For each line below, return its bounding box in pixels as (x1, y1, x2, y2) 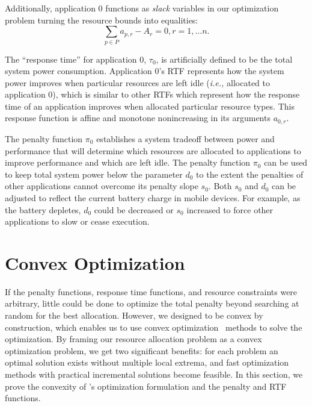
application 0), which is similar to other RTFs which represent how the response (5, 88, 300, 101)
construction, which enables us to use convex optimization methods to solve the (5, 320, 302, 333)
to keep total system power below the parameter (5, 167, 183, 180)
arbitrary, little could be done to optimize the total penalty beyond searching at (5, 297, 299, 310)
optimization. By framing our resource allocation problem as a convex (5, 333, 262, 345)
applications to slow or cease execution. (5, 215, 150, 228)
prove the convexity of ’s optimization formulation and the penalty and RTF (5, 379, 287, 392)
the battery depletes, (5, 203, 81, 216)
